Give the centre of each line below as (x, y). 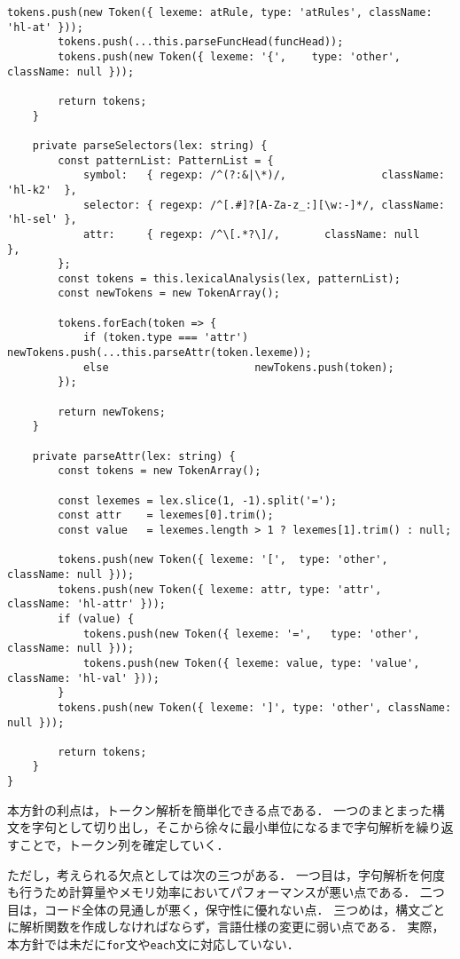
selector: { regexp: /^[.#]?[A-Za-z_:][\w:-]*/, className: (264, 205)
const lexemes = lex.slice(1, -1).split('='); (198, 500)
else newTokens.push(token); (238, 367)
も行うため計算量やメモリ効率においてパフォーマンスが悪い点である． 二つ (226, 892)
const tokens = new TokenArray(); (160, 471)
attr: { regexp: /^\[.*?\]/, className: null (251, 234)
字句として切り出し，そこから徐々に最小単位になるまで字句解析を (224, 827)
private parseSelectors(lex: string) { (150, 145)
